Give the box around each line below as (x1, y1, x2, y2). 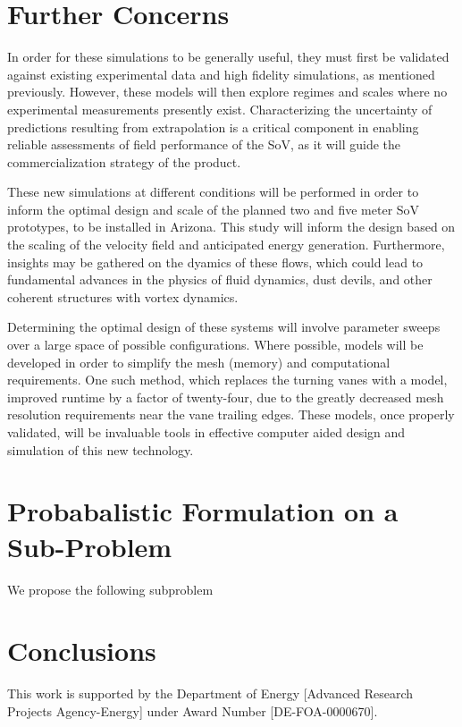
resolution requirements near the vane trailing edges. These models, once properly (7, 405, 455, 424)
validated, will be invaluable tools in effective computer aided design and (7, 423, 406, 441)
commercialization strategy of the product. (7, 152, 241, 171)
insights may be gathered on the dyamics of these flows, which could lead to (7, 252, 424, 271)
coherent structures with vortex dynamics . (7, 287, 239, 306)
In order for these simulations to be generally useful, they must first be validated (7, 47, 449, 66)
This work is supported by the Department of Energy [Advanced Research (7, 684, 414, 703)
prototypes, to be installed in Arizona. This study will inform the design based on (7, 217, 456, 236)
